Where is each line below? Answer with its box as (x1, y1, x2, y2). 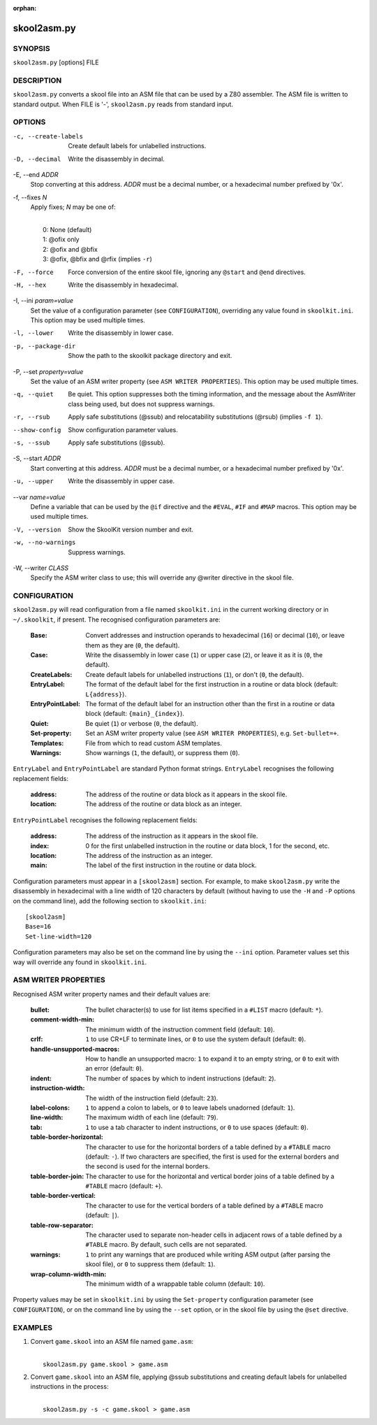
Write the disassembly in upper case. (68, 477, 175, 485)
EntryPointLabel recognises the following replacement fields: (13, 815, 198, 824)
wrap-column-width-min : (30, 1270, 107, 1278)
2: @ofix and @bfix (43, 245, 98, 253)
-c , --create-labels (13, 132, 84, 140)
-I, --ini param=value (13, 296, 73, 305)
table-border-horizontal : (30, 1133, 104, 1141)
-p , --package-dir (13, 342, 76, 350)
